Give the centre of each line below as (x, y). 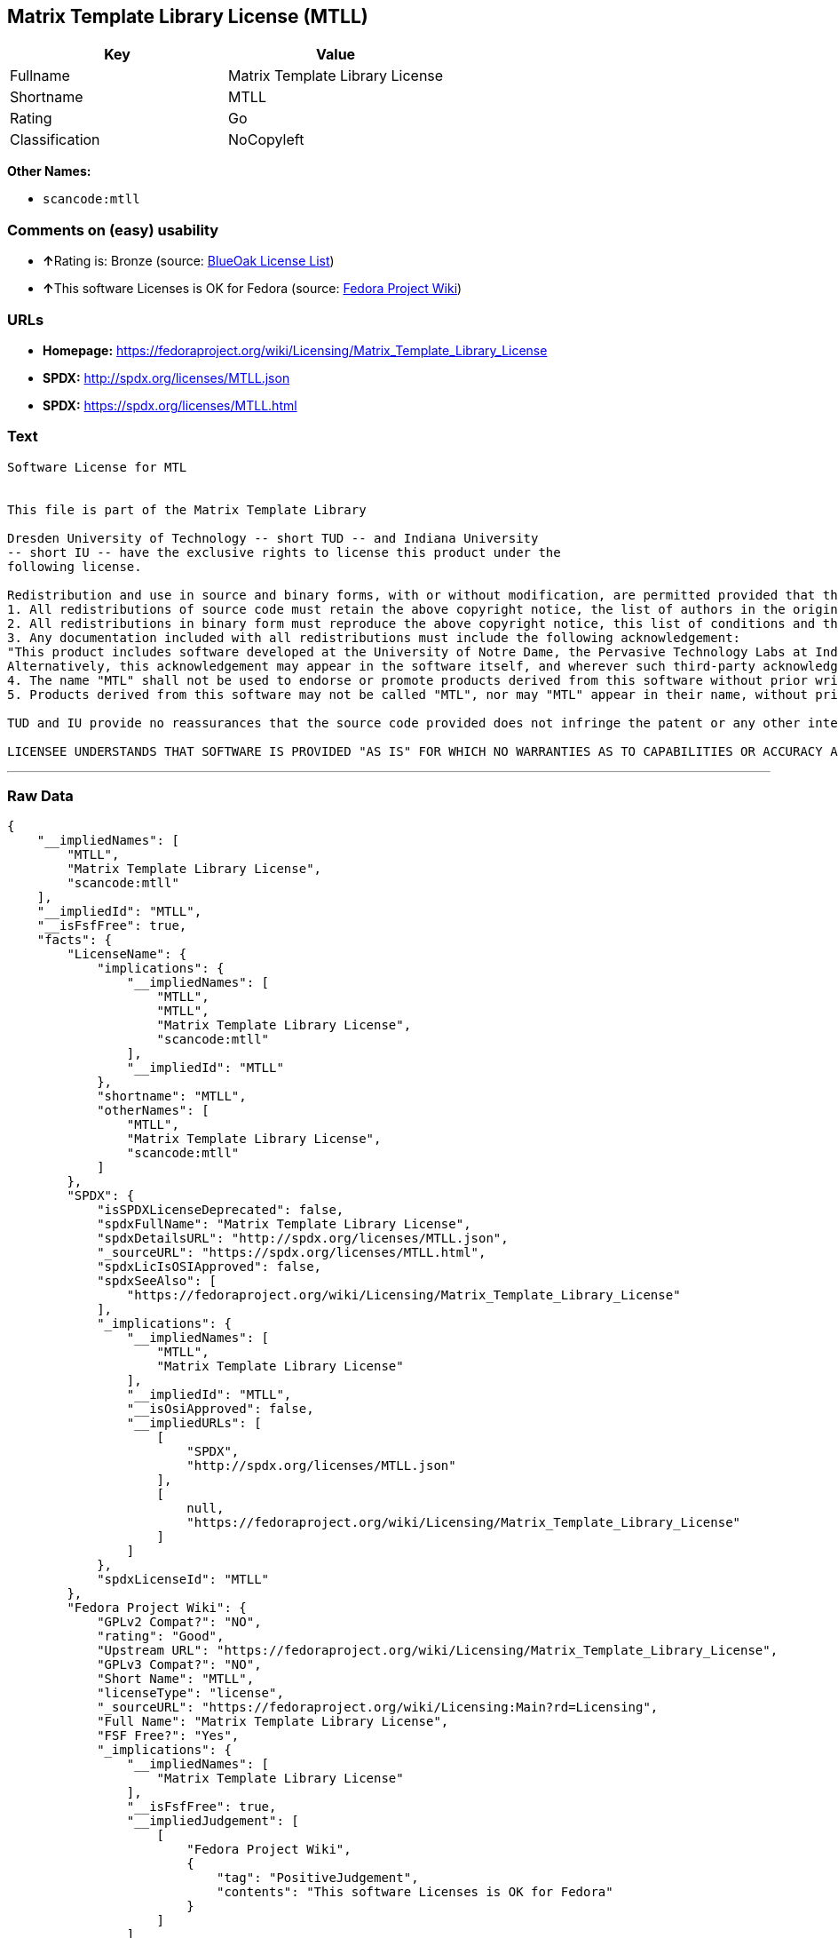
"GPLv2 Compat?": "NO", (179, 1622)
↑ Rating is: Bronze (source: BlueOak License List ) (189, 261)
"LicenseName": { (127, 954)
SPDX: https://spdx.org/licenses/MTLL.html (170, 405)
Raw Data (40, 796)
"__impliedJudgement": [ (213, 1821)
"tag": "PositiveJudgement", (318, 1878)
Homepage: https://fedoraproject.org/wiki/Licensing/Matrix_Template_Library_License (295, 350)
